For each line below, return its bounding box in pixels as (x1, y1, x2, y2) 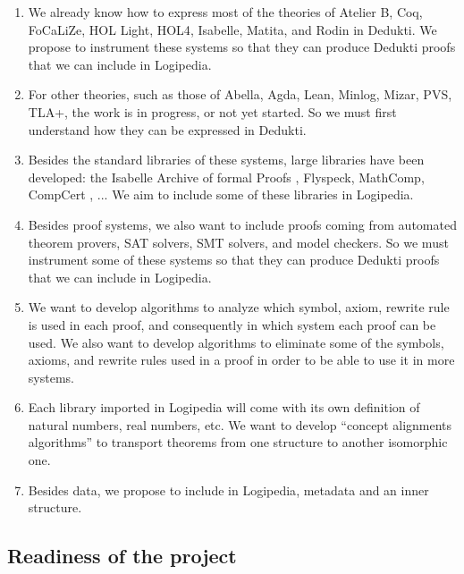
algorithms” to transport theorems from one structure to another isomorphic (28, 433, 448, 452)
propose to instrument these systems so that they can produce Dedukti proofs (28, 38, 456, 56)
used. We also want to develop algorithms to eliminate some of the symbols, (28, 333, 444, 351)
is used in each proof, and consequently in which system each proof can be (28, 315, 436, 333)
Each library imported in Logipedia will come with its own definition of (28, 398, 420, 417)
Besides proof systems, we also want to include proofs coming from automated (28, 215, 457, 233)
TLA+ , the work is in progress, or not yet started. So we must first (28, 102, 397, 121)
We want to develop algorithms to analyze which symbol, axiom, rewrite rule (28, 298, 450, 317)
